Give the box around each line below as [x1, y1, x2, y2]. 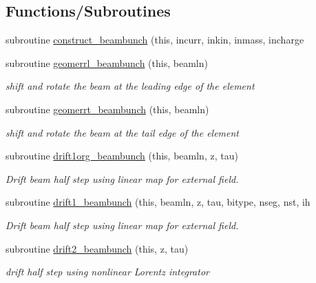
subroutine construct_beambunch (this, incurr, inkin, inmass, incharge [6, 32, 304, 47]
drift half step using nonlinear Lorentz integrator [6, 264, 209, 279]
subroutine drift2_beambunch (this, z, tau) [6, 241, 189, 255]
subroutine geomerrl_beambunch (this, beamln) [6, 55, 208, 70]
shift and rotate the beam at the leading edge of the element [6, 79, 255, 93]
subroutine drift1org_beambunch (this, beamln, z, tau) [6, 148, 238, 163]
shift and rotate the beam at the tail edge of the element [6, 125, 240, 139]
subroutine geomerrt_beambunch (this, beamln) [6, 101, 209, 116]
